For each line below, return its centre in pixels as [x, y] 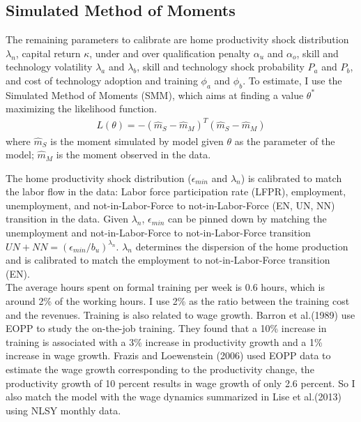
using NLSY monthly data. [63, 410]
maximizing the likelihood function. [82, 108]
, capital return [48, 53]
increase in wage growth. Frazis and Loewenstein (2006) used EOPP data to [168, 355]
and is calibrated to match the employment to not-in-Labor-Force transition [168, 260]
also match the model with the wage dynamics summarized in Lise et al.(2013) [174, 397]
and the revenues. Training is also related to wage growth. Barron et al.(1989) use [180, 314]
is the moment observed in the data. [133, 155]
